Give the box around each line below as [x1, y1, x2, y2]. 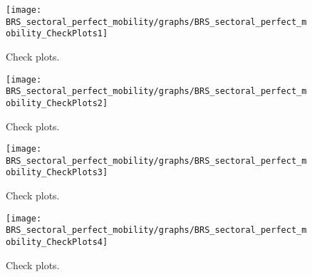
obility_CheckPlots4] [6, 237, 108, 247]
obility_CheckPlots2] [6, 98, 108, 108]
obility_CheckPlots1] [6, 28, 108, 39]
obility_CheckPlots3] [6, 167, 108, 178]
